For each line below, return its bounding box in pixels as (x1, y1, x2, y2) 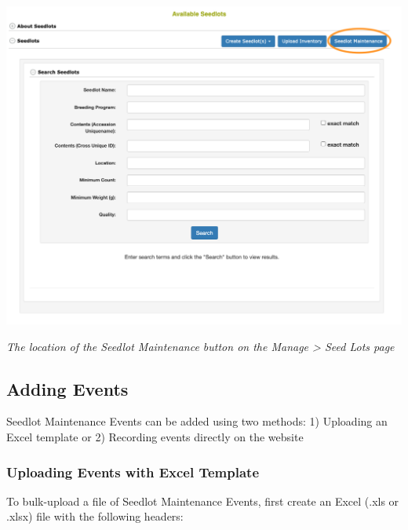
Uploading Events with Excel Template (6, 462, 259, 481)
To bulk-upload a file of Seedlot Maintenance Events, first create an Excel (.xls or (6, 492, 399, 509)
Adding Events (6, 376, 129, 400)
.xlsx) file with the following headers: (6, 508, 184, 525)
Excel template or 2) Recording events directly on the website (6, 429, 304, 445)
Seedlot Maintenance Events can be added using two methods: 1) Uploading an (6, 413, 388, 429)
